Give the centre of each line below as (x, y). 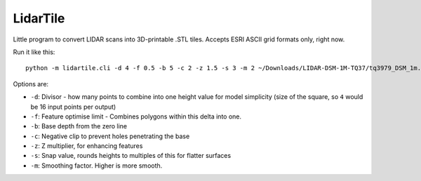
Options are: (31, 83)
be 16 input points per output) (73, 107)
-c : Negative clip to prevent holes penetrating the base (110, 136)
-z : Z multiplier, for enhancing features (87, 146)
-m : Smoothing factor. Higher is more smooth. (96, 166)
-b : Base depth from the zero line (79, 126)
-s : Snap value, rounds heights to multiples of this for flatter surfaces (131, 156)
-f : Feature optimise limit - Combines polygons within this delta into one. (136, 116)
